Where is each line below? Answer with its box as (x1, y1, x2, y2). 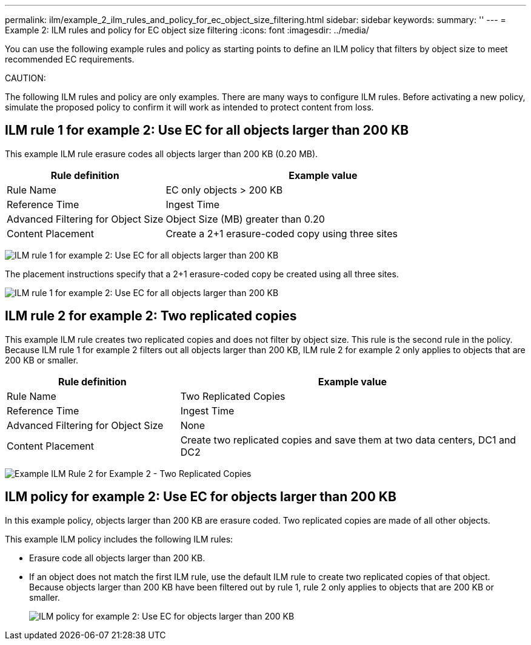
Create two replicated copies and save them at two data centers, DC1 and (180, 433, 516, 446)
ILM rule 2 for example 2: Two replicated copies (5, 308, 297, 324)
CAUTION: (5, 73, 46, 83)
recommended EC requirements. (5, 54, 135, 64)
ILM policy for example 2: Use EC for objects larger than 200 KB (5, 489, 396, 505)
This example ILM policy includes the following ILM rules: (5, 533, 233, 544)
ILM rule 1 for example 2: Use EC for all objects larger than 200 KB (5, 123, 409, 138)
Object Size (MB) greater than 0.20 (165, 212, 325, 225)
